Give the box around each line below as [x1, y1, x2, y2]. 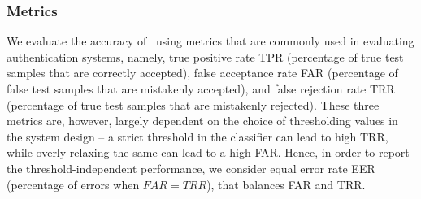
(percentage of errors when [7, 175, 140, 193]
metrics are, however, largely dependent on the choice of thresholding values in [7, 112, 398, 129]
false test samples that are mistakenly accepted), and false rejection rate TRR [7, 80, 395, 97]
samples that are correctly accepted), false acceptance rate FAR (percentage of [7, 64, 398, 81]
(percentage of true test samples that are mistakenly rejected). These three [7, 96, 380, 113]
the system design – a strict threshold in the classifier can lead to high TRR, [7, 128, 388, 145]
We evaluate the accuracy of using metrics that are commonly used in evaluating [7, 32, 414, 50]
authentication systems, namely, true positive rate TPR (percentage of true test [7, 48, 404, 65]
